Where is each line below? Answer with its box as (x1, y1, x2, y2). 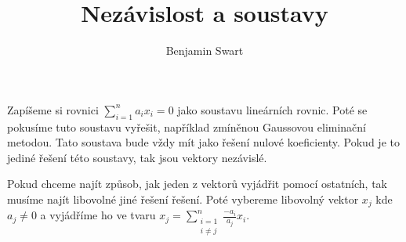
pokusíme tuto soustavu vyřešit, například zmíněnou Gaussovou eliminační (7, 118, 367, 135)
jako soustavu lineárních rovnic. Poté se (177, 101, 368, 117)
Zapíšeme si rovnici (7, 101, 99, 117)
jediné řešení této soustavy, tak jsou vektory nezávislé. (7, 149, 267, 165)
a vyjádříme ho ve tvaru (40, 207, 156, 223)
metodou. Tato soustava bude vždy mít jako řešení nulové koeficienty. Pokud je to (7, 134, 400, 150)
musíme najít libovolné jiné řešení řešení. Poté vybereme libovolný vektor (7, 190, 359, 207)
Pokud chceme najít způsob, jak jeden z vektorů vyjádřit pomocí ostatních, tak (7, 175, 388, 192)
